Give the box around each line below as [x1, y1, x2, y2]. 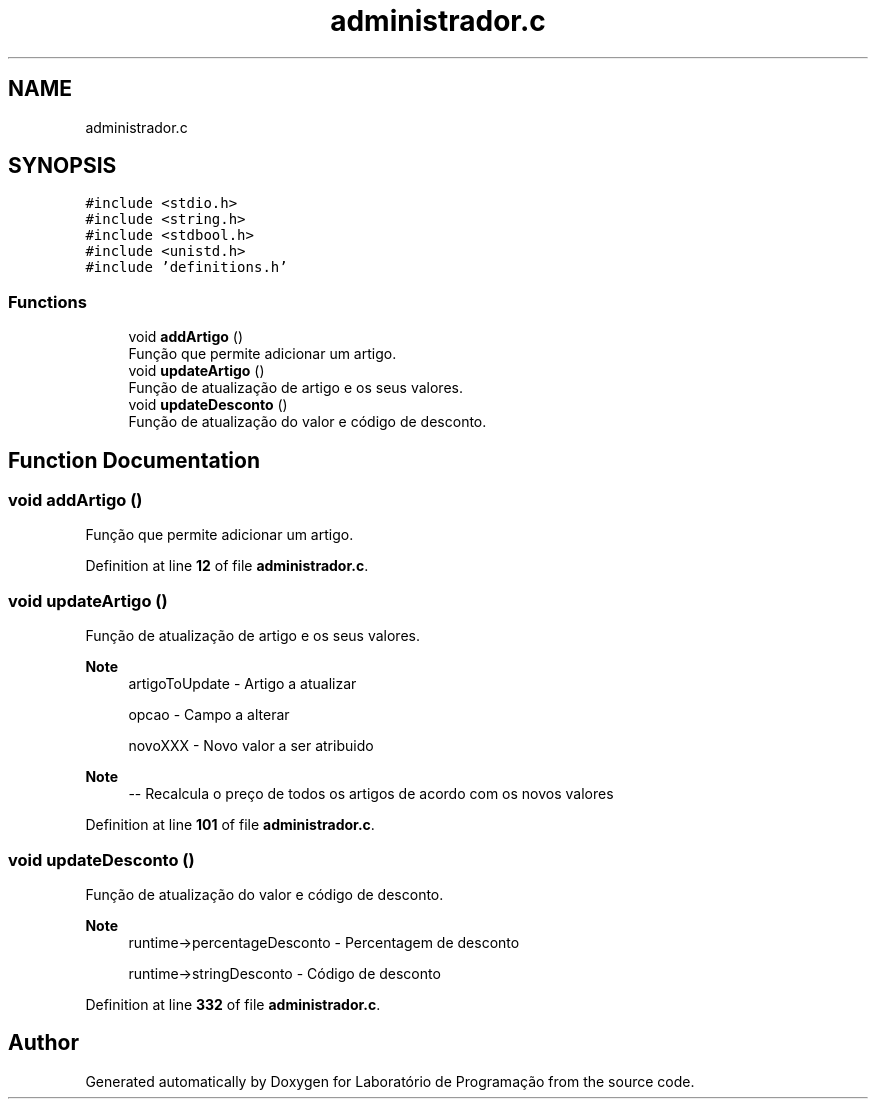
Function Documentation [8, 447, 260, 473]
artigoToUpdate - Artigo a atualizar [128, 675, 357, 693]
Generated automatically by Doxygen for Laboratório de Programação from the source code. [85, 1072, 695, 1090]
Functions [8, 291, 87, 312]
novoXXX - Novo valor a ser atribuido [128, 737, 374, 755]
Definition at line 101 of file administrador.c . [85, 816, 375, 834]
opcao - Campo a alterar [128, 706, 290, 724]
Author [8, 1030, 79, 1056]
